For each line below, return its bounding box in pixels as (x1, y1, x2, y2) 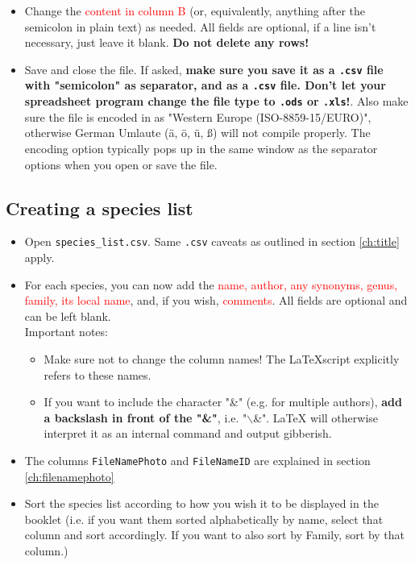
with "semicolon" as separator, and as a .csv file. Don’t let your (24, 77, 386, 93)
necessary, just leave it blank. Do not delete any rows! (24, 34, 309, 51)
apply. (24, 248, 55, 265)
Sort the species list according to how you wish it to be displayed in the (24, 495, 379, 512)
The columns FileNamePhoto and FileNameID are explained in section (24, 451, 371, 468)
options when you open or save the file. (24, 156, 218, 172)
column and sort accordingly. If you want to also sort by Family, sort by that (24, 526, 405, 543)
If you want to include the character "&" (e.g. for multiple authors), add (44, 393, 402, 410)
